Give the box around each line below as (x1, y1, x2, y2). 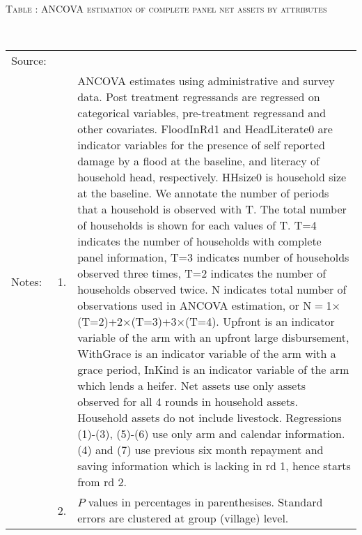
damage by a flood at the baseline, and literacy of (77, 153, 320, 169)
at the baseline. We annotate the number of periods (77, 185, 329, 202)
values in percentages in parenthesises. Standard (88, 494, 323, 511)
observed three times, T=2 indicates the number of (77, 265, 326, 282)
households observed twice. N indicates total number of (77, 281, 347, 298)
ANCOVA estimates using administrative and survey (77, 73, 335, 89)
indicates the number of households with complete (77, 233, 322, 250)
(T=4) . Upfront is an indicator (184, 313, 335, 330)
